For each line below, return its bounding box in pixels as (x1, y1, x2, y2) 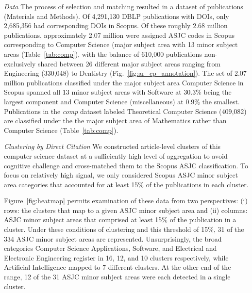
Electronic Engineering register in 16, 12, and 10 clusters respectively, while (4, 252, 229, 262)
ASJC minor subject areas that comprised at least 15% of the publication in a (4, 214, 236, 225)
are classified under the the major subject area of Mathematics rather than (4, 115, 227, 126)
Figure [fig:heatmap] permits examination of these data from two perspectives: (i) (4, 195, 248, 206)
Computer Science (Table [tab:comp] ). (4, 125, 118, 135)
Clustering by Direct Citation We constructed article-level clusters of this (4, 141, 221, 151)
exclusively (4, 58, 36, 68)
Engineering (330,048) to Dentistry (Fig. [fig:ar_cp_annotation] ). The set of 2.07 (4, 68, 247, 78)
